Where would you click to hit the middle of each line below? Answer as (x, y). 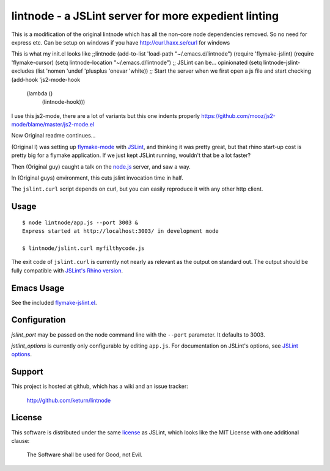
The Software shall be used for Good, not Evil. (85, 455)
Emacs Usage (38, 288)
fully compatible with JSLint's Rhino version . (67, 270)
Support (27, 372)
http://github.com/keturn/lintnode (69, 400)
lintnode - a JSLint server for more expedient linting (145, 16)
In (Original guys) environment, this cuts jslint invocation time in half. (97, 178)
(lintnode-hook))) (64, 102)
